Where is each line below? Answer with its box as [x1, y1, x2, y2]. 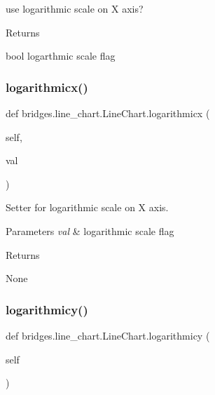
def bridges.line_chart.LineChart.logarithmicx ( [6, 106, 210, 120]
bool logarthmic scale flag [6, 48, 116, 63]
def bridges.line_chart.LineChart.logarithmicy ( [6, 328, 210, 342]
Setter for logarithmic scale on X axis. [6, 200, 169, 215]
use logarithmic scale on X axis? [6, 1, 144, 15]
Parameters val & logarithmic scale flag [6, 223, 174, 238]
